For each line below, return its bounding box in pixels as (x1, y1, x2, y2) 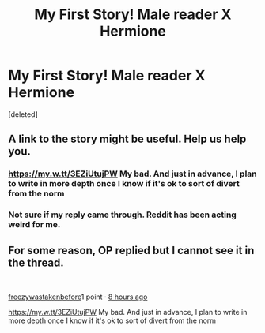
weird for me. (8, 219, 61, 230)
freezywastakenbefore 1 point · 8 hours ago (8, 292, 148, 301)
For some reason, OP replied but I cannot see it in (8, 243, 255, 257)
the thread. (8, 256, 65, 269)
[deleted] (8, 109, 38, 119)
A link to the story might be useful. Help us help (8, 133, 247, 146)
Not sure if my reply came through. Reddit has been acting (8, 209, 237, 220)
